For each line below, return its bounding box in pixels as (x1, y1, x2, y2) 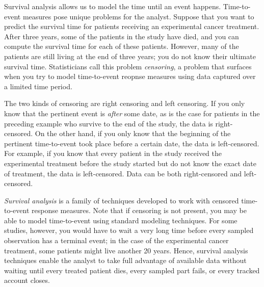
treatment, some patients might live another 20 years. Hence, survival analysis (4, 245, 248, 255)
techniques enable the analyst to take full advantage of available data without (4, 255, 247, 266)
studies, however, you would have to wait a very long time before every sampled (4, 225, 254, 236)
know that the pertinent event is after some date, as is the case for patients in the (4, 108, 260, 118)
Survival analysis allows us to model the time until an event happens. (4, 1, 221, 11)
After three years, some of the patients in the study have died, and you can (4, 31, 239, 41)
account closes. (4, 275, 50, 285)
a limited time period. (4, 81, 72, 91)
